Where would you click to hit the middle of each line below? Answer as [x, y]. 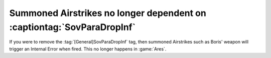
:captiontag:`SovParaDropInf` [72, 27]
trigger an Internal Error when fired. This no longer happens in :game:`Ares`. [88, 49]
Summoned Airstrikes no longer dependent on [108, 13]
